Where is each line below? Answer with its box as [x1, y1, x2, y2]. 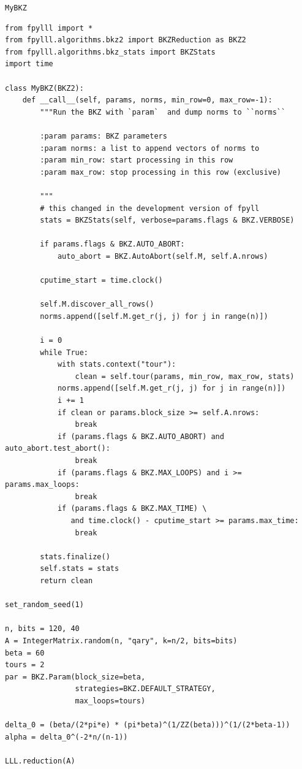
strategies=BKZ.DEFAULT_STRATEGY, [75, 684, 216, 694]
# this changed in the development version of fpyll [40, 204, 260, 213]
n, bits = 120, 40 [5, 624, 80, 633]
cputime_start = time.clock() [40, 276, 163, 285]
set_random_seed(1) [5, 600, 84, 610]
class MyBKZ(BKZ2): [5, 83, 84, 93]
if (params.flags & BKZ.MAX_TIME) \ [57, 504, 207, 513]
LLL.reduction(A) [5, 756, 75, 765]
